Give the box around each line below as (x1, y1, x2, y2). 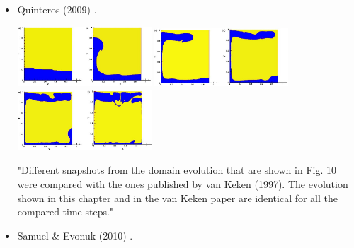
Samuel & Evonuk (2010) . (17, 228, 133, 242)
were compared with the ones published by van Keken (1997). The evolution (17, 176, 348, 191)
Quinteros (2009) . (17, 2, 97, 16)
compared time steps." (17, 204, 114, 219)
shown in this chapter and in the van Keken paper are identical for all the (17, 190, 338, 205)
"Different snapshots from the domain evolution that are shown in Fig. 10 (17, 163, 336, 177)
